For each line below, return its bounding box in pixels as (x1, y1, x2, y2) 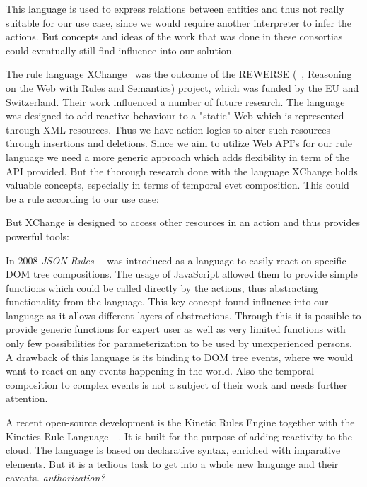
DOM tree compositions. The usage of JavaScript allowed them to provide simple (6, 266, 358, 281)
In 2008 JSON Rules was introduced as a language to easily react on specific (6, 252, 346, 267)
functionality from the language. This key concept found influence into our (6, 294, 329, 309)
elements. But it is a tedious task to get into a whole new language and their (6, 456, 339, 471)
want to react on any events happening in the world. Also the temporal (6, 363, 315, 378)
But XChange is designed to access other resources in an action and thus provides (6, 215, 361, 230)
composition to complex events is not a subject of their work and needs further (6, 377, 348, 392)
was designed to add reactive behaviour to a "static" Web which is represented (6, 108, 344, 123)
